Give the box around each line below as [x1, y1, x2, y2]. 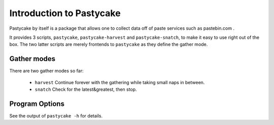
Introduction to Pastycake [9, 8, 121, 19]
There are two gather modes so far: [9, 68, 84, 74]
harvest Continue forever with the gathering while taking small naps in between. [35, 79, 205, 85]
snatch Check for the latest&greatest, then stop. [35, 86, 137, 93]
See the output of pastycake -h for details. [9, 112, 103, 118]
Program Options [9, 99, 64, 108]
